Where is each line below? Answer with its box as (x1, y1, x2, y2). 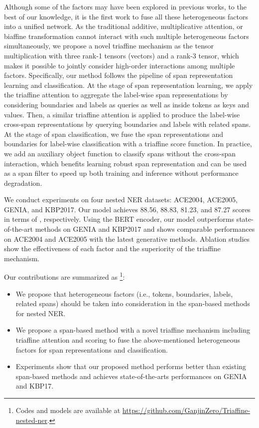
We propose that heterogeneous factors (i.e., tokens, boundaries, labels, (15, 288, 233, 299)
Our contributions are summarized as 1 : (4, 270, 125, 282)
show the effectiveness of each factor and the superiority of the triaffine (4, 243, 221, 254)
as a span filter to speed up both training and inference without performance (4, 168, 239, 178)
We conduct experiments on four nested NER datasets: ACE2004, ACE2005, (4, 194, 238, 205)
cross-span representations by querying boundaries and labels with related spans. (4, 119, 251, 129)
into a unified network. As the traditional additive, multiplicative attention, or (4, 21, 243, 31)
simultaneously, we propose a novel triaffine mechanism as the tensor (4, 40, 214, 51)
